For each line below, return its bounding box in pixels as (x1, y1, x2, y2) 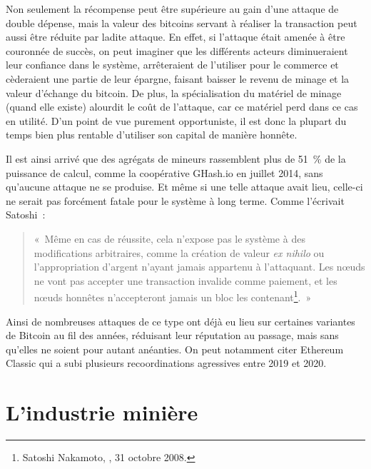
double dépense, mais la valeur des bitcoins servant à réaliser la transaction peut (6, 15, 357, 30)
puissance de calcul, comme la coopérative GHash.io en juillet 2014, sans (6, 165, 323, 180)
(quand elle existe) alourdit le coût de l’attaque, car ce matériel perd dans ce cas (6, 99, 358, 114)
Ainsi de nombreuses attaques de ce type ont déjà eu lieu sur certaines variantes (6, 313, 355, 328)
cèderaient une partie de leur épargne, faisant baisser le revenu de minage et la (6, 71, 350, 86)
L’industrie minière (6, 398, 198, 427)
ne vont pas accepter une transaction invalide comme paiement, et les (34, 273, 337, 288)
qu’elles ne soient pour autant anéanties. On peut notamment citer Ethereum (6, 341, 344, 356)
